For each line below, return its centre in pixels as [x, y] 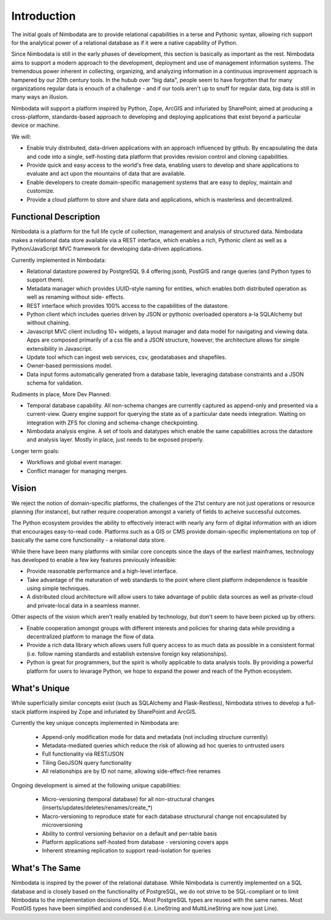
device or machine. [36, 125]
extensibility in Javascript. [60, 348]
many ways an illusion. [40, 97]
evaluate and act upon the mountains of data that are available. [106, 174]
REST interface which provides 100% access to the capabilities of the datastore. [128, 305]
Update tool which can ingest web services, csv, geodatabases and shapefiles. [127, 357]
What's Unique [40, 688]
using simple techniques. [58, 588]
